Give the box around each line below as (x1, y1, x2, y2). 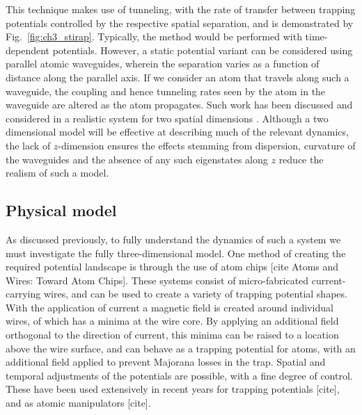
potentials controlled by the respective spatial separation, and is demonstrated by (6, 15, 354, 30)
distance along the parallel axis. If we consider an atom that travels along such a (6, 70, 349, 84)
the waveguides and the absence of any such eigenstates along (6, 152, 268, 166)
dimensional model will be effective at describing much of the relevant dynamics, (6, 124, 349, 139)
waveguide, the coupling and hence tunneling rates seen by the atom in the (6, 83, 326, 98)
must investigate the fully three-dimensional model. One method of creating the (6, 245, 346, 260)
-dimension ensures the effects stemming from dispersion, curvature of (58, 138, 356, 152)
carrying (6, 286, 41, 301)
